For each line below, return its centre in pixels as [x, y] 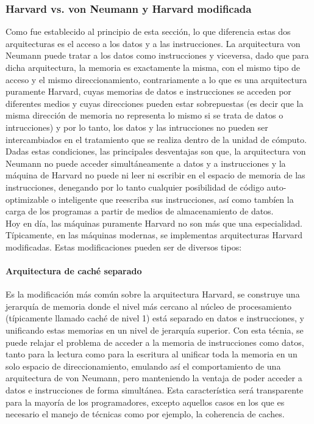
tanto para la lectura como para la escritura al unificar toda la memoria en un [152, 354]
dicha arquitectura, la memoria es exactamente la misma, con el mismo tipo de [153, 67]
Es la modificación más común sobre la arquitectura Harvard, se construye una [153, 294]
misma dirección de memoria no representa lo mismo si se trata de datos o [145, 115]
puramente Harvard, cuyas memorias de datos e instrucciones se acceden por [148, 91]
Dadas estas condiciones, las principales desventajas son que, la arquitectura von [156, 151]
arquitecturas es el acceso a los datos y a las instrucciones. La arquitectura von [153, 43]
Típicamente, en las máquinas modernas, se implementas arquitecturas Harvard [154, 235]
